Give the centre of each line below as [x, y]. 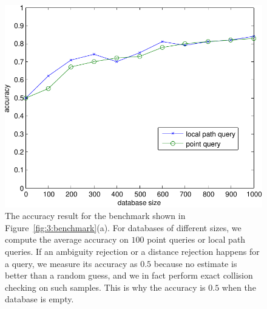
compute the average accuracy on [67, 239]
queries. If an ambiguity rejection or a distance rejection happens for [132, 251]
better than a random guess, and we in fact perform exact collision [129, 275]
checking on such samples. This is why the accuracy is [105, 287]
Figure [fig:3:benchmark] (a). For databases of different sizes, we [123, 227]
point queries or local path [196, 239]
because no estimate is [195, 263]
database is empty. [39, 299]
